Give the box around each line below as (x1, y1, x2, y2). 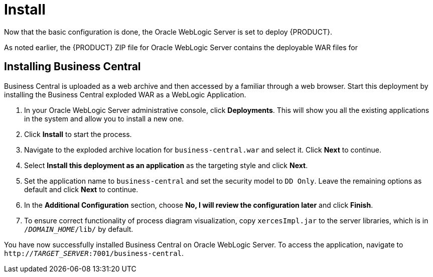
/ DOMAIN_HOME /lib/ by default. (24, 224, 133, 233)
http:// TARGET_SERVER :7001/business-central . (4, 248, 184, 257)
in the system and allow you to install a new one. (24, 114, 184, 123)
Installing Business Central (4, 60, 141, 73)
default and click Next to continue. (24, 185, 138, 194)
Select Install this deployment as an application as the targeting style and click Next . (24, 161, 308, 170)
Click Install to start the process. (24, 129, 132, 138)
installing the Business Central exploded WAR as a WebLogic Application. (4, 90, 246, 99)
